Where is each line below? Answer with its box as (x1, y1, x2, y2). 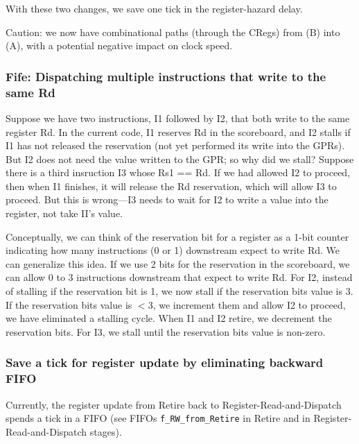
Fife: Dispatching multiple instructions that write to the (6, 67, 326, 85)
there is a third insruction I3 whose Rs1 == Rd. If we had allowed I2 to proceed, (6, 165, 351, 180)
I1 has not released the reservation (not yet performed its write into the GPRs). (6, 138, 345, 153)
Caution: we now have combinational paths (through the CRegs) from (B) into (6, 24, 340, 39)
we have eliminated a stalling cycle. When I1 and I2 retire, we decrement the (6, 311, 332, 325)
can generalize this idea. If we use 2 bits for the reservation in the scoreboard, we (6, 256, 350, 271)
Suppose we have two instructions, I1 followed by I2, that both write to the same (6, 110, 350, 125)
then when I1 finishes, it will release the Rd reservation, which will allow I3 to (6, 178, 337, 193)
